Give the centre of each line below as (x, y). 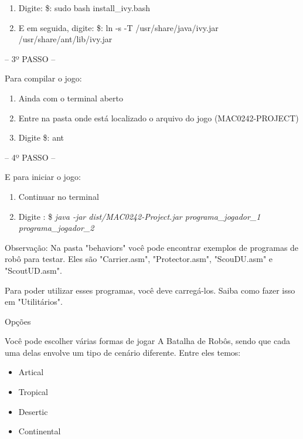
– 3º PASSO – (30, 58)
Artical (31, 372)
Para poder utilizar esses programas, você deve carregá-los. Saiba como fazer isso (150, 290)
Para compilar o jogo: (43, 78)
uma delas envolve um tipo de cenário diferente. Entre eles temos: (123, 352)
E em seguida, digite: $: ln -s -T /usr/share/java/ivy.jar (118, 27)
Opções (18, 321)
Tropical (33, 392)
